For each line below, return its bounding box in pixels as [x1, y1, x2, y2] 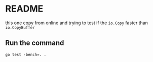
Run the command [5, 39, 64, 47]
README [5, 3, 44, 15]
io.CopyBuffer [5, 25, 35, 30]
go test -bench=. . [5, 52, 47, 57]
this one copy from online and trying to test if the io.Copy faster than [5, 20, 148, 26]
